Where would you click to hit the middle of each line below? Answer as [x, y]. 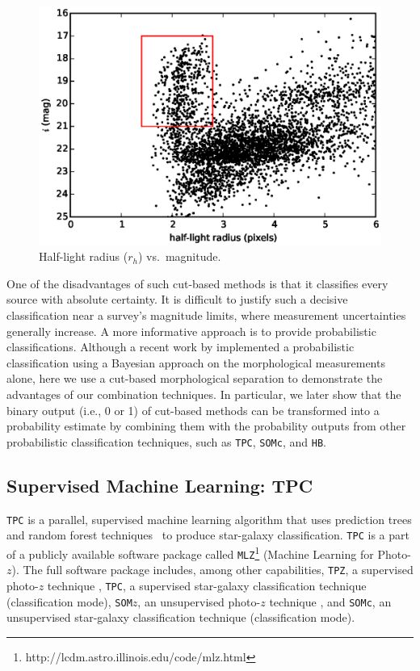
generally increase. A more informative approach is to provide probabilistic [191, 331]
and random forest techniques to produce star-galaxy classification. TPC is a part [208, 535]
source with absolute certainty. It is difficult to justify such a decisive [177, 299]
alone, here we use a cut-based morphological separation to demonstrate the [195, 378]
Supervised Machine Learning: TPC [160, 485]
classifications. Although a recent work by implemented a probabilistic [181, 347]
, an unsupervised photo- [199, 601]
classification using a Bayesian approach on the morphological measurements [196, 362]
